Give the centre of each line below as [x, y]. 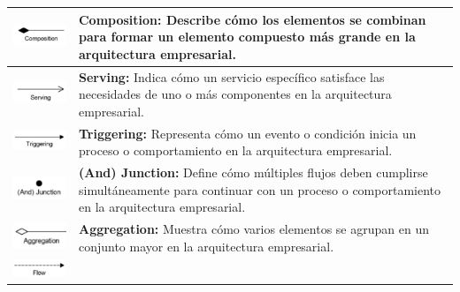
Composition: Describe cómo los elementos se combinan [252, 19]
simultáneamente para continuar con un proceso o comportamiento [259, 189]
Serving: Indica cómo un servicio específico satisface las [231, 76]
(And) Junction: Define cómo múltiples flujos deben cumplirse [253, 172]
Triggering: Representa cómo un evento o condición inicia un [247, 133]
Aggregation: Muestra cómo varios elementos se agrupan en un [253, 229]
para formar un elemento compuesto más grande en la [247, 37]
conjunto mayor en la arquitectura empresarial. [206, 246]
